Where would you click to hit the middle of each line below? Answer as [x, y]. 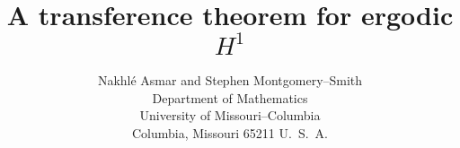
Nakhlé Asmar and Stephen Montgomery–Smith [230, 80]
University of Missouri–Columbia [230, 115]
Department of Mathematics [230, 97]
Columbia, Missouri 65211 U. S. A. [230, 132]
